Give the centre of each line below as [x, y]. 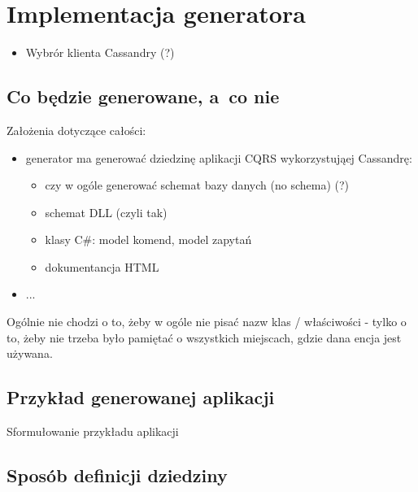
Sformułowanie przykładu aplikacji [93, 431]
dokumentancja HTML [102, 266]
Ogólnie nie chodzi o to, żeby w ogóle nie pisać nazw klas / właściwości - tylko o [207, 322]
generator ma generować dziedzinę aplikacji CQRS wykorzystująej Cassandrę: [219, 157]
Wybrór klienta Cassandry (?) [100, 52]
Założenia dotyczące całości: [76, 130]
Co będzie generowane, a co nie [143, 96]
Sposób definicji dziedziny [117, 475]
